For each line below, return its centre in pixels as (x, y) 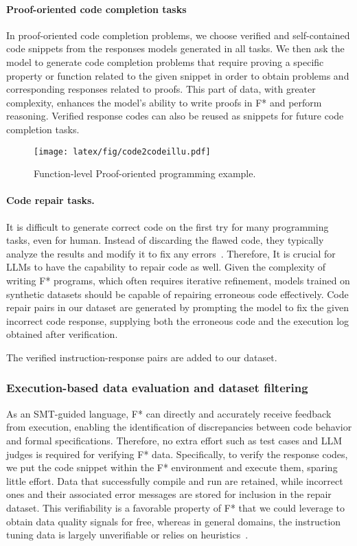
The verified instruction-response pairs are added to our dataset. (142, 357)
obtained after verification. (62, 334)
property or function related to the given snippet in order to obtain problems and (178, 75)
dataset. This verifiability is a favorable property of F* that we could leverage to (175, 507)
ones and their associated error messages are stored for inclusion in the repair (169, 494)
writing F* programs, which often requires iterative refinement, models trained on (178, 280)
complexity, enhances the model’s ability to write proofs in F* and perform (164, 102)
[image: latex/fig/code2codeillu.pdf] (122, 151)
